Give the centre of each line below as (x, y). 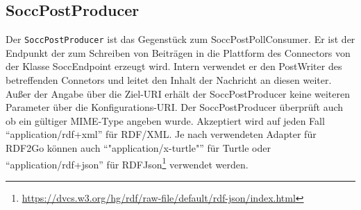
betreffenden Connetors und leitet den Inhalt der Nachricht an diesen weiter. (169, 80)
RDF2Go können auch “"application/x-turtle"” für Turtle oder (138, 148)
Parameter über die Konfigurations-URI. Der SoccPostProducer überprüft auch (175, 107)
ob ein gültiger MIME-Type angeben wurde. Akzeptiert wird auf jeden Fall (165, 120)
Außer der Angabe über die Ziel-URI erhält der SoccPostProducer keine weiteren (178, 93)
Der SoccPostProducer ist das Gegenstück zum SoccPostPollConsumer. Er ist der (180, 39)
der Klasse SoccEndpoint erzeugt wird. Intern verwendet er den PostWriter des (174, 66)
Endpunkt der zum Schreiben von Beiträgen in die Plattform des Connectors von (178, 52)
